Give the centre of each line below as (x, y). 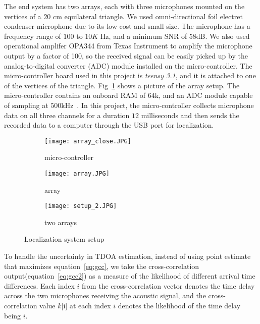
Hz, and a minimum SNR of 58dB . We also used (175, 36)
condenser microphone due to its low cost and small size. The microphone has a (127, 26)
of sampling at (26, 105)
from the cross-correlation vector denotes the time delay (168, 285)
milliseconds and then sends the (190, 115)
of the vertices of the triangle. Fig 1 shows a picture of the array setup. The (122, 85)
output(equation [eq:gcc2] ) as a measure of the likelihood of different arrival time (130, 276)
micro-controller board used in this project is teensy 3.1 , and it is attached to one (130, 75)
